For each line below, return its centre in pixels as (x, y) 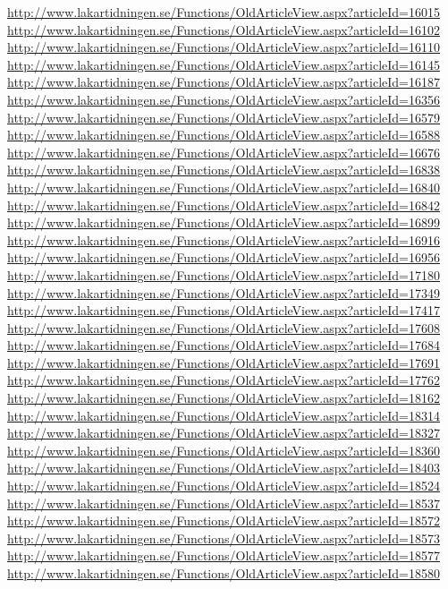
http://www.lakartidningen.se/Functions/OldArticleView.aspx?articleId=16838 (224, 170)
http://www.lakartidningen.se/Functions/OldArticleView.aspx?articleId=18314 (224, 415)
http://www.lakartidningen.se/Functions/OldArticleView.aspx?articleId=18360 (224, 450)
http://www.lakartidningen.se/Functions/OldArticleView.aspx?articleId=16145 (224, 64)
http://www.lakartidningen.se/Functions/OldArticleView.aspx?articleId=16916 (224, 239)
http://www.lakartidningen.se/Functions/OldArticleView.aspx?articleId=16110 (224, 47)
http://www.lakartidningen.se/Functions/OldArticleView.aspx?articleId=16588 (224, 135)
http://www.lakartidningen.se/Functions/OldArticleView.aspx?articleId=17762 (224, 380)
